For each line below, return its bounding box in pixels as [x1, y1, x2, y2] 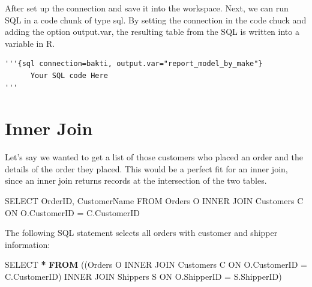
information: [5, 238, 50, 250]
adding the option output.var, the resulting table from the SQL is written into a [5, 25, 299, 38]
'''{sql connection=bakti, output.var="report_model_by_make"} [5, 59, 263, 68]
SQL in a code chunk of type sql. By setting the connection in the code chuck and [5, 13, 307, 26]
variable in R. [5, 37, 55, 49]
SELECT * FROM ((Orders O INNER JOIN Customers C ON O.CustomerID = [5, 258, 307, 271]
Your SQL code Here [30, 71, 108, 80]
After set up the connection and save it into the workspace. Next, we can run [5, 2, 289, 14]
